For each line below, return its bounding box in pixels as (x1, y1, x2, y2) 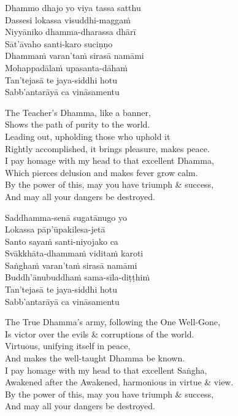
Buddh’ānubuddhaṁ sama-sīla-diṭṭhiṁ (5, 271, 150, 283)
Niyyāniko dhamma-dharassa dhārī (5, 25, 136, 38)
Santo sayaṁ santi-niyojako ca (5, 234, 118, 247)
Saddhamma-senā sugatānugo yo (5, 210, 127, 223)
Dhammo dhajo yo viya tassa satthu (5, 1, 141, 13)
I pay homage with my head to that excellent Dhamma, (5, 154, 214, 167)
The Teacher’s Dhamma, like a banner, (5, 106, 151, 118)
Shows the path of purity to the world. (5, 118, 150, 131)
